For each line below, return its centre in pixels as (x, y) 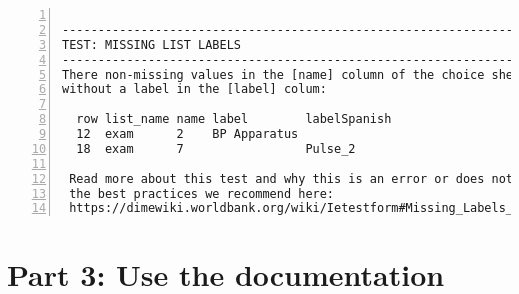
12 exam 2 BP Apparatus (187, 134)
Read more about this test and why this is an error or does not (291, 178)
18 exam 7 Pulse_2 (216, 148)
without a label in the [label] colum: (194, 89)
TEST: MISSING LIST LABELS (151, 44)
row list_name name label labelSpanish (234, 119)
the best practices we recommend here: (202, 193)
